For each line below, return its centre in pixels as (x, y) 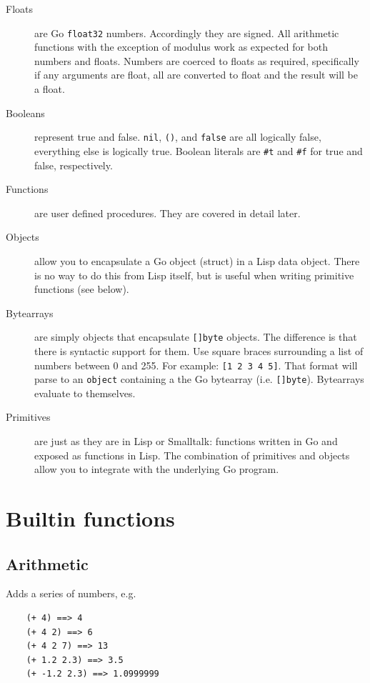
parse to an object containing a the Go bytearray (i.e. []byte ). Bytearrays (199, 379)
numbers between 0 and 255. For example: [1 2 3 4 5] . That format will (196, 365)
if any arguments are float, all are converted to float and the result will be (196, 75)
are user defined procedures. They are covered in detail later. (167, 213)
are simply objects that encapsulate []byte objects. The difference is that (196, 337)
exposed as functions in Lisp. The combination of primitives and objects (192, 455)
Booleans (25, 113)
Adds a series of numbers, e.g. (71, 593)
